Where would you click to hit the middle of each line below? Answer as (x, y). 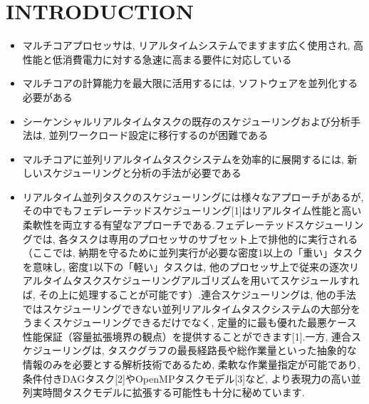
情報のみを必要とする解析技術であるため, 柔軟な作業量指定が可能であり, (191, 364)
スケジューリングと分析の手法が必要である (142, 173)
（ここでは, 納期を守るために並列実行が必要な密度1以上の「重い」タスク (193, 253)
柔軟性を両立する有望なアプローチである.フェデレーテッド (158, 225)
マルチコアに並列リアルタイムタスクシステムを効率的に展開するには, (183, 159)
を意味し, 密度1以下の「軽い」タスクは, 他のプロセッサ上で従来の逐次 (186, 266)
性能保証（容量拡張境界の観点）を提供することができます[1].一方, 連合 (187, 336)
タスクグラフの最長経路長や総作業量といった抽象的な (232, 350)
